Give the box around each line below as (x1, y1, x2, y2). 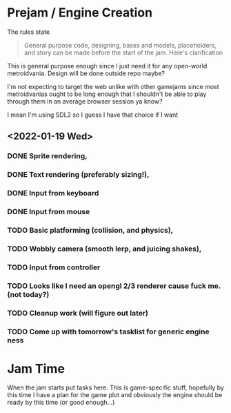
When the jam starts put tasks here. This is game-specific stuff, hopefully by (7, 383, 224, 392)
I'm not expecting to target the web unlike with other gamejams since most (7, 82, 219, 90)
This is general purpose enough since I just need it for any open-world (7, 61, 208, 70)
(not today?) (7, 289, 50, 299)
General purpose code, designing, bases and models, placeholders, (23, 41, 217, 49)
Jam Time (7, 361, 66, 376)
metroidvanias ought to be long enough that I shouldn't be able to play (7, 90, 207, 98)
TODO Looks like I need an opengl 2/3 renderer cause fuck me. (7, 281, 221, 291)
